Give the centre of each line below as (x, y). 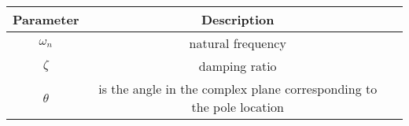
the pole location (238, 107)
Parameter (46, 19)
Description (238, 19)
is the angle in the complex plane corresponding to (238, 89)
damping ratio (238, 66)
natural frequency (238, 43)
